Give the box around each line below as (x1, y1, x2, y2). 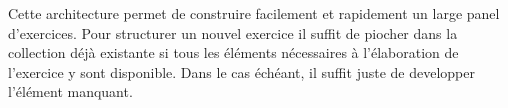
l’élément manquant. (8, 81, 133, 102)
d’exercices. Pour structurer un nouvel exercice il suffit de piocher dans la (8, 22, 458, 43)
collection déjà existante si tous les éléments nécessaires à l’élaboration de (8, 42, 459, 63)
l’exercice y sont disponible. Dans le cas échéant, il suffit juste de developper (8, 61, 475, 82)
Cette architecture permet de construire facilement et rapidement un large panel (8, 3, 500, 23)
